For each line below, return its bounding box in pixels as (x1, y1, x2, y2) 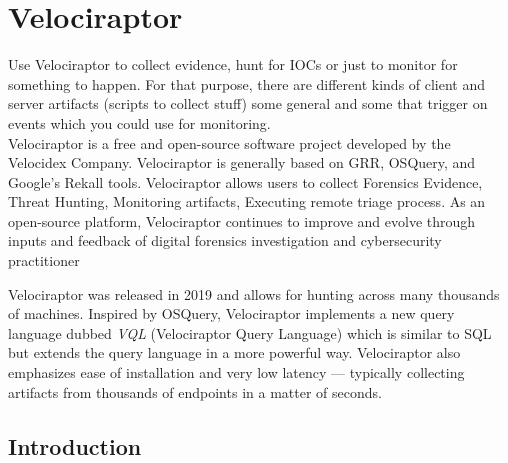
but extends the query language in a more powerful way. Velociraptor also (8, 342, 461, 363)
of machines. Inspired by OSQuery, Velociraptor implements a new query (8, 303, 455, 324)
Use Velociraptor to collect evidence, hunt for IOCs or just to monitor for (8, 54, 458, 75)
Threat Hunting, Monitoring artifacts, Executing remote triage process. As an (8, 191, 486, 212)
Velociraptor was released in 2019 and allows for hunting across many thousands (8, 283, 500, 304)
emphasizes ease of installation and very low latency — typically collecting (8, 362, 465, 383)
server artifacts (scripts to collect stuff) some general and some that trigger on (8, 93, 488, 114)
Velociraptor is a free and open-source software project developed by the (8, 132, 451, 153)
